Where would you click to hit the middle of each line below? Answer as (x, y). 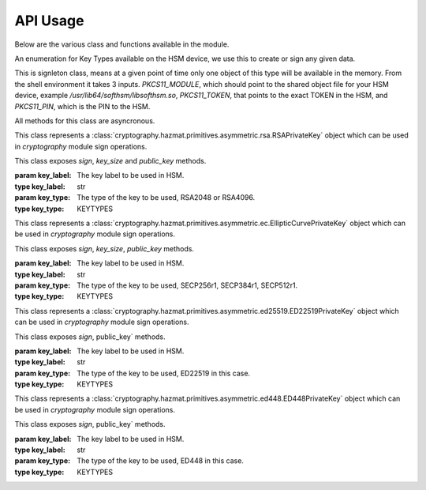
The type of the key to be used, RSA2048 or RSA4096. (166, 198)
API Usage (49, 21)
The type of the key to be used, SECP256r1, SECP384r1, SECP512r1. (187, 285)
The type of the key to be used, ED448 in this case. (161, 461)
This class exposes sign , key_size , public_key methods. (105, 248)
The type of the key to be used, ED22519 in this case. (164, 373)
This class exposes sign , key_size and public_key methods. (110, 161)
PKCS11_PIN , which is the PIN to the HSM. (82, 106)
